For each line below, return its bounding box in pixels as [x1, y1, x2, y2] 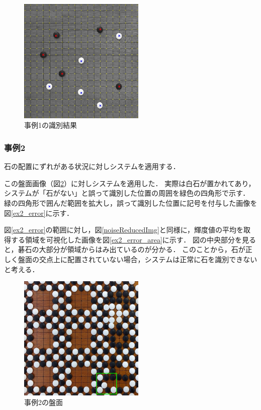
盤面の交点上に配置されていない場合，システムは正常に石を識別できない [18, 254, 257, 264]
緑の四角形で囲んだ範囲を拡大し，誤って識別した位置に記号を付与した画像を [4, 197, 257, 208]
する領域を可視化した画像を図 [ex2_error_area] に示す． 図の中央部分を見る [11, 234, 256, 244]
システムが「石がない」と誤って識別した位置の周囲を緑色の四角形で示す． [4, 188, 250, 198]
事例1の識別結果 [24, 120, 77, 130]
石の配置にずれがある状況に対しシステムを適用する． [4, 161, 180, 172]
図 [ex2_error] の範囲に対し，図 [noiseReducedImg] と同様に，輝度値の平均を [4, 224, 244, 235]
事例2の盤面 [24, 397, 63, 407]
